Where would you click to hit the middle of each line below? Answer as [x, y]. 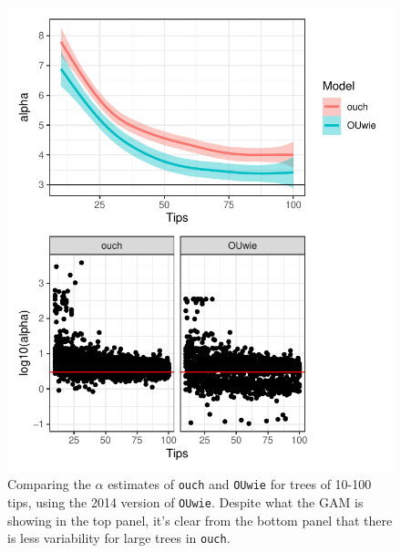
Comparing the [49, 484]
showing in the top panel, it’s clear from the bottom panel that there [200, 520]
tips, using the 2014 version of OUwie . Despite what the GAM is [185, 502]
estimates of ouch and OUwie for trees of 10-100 [240, 484]
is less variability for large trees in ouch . [119, 538]
